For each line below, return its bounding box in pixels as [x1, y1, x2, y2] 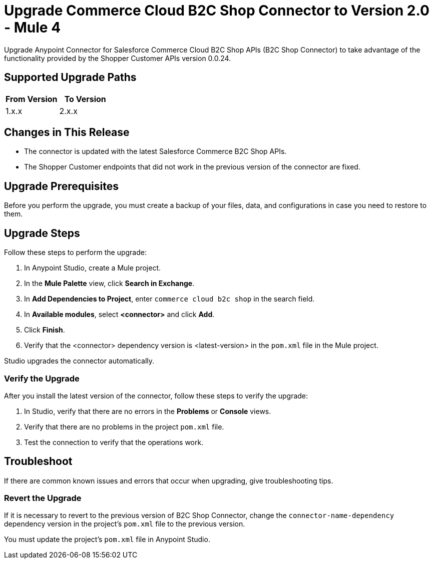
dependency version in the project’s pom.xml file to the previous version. [4, 519, 245, 528]
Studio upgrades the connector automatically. [4, 356, 155, 365]
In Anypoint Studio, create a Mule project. [24, 263, 161, 272]
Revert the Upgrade [4, 493, 82, 503]
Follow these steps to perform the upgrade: [4, 248, 147, 257]
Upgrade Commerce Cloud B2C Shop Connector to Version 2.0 [4, 2, 429, 19]
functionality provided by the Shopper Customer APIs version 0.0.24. [4, 53, 231, 62]
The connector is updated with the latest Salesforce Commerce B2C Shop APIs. [24, 147, 287, 156]
